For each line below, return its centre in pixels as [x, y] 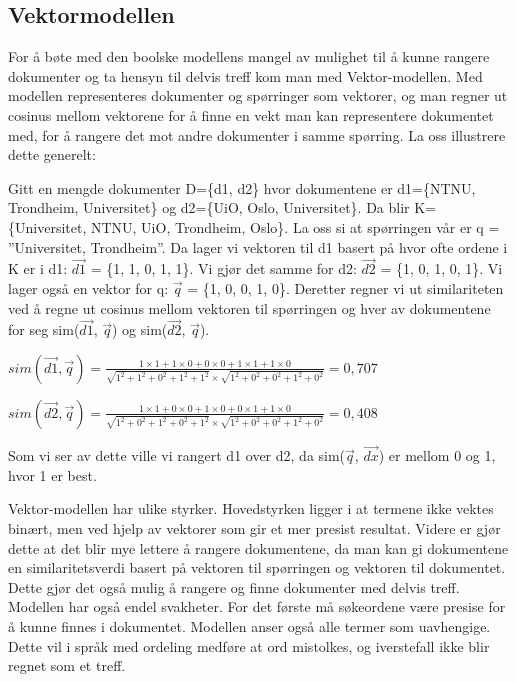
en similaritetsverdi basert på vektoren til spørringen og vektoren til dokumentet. [257, 567]
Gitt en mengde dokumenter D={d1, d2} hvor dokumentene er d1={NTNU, [242, 187]
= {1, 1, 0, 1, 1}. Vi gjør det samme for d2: [223, 268]
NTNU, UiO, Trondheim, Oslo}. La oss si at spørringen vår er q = [295, 226]
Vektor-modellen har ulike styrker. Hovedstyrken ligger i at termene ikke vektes [251, 508]
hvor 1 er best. [52, 474]
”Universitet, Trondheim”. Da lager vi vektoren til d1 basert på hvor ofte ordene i [258, 246]
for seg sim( [44, 329]
